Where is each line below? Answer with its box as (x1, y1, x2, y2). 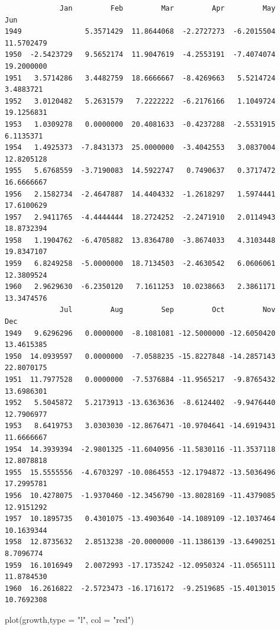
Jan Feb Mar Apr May (60, 4, 276, 12)
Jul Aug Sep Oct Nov (60, 306, 276, 314)
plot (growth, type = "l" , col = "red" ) (5, 613, 134, 625)
